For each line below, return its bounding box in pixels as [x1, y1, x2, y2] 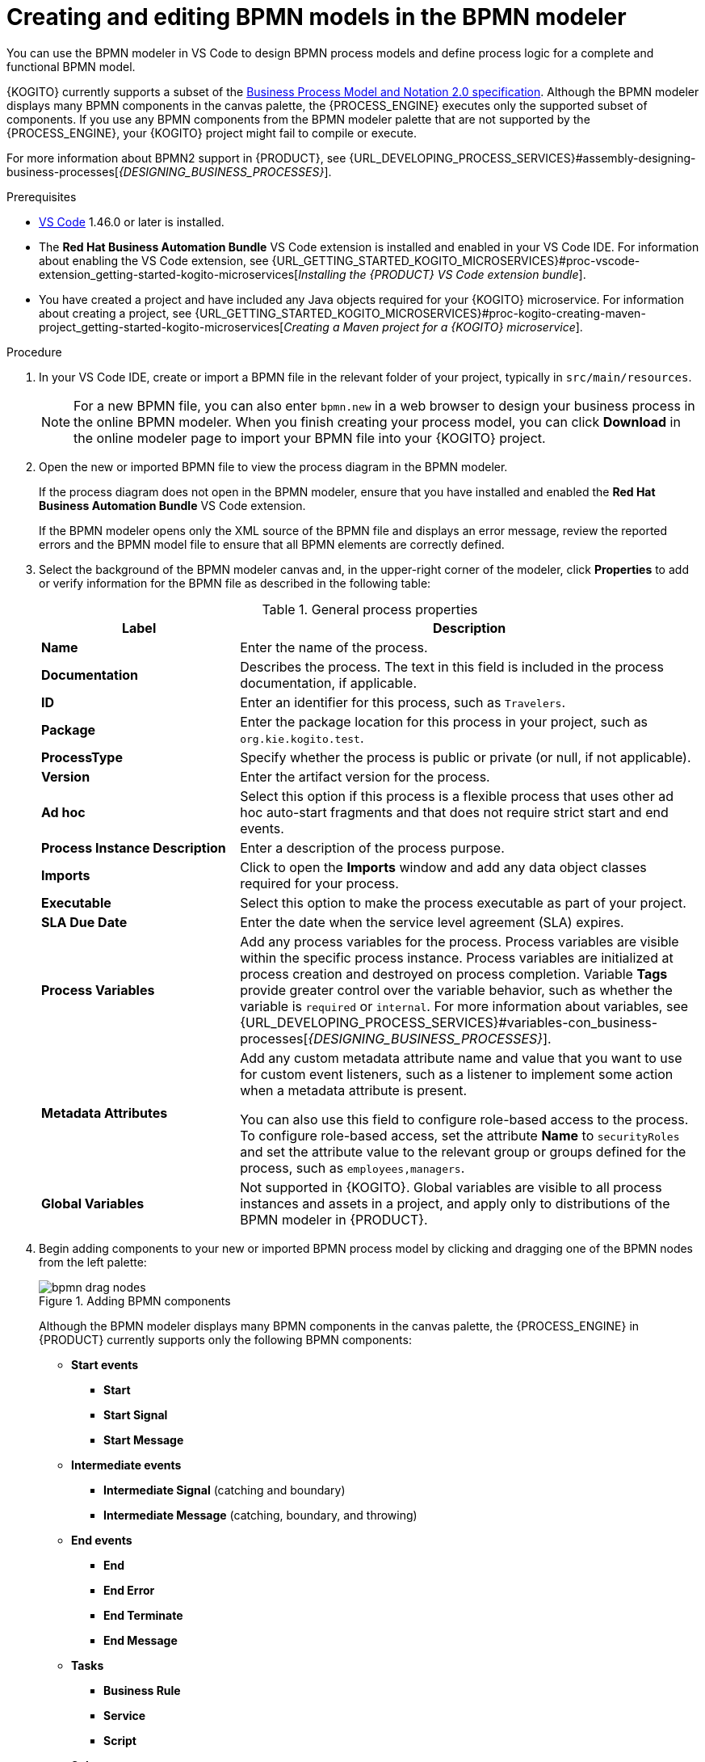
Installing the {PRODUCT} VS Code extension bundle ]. [298, 267, 586, 281]
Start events [71, 1357, 139, 1372]
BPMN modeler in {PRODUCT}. [240, 1211, 428, 1228]
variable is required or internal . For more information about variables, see [240, 997, 689, 1014]
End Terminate [103, 1608, 183, 1622]
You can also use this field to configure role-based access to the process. [240, 1111, 689, 1128]
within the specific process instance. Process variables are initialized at [240, 949, 674, 966]
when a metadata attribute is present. [240, 1081, 468, 1098]
